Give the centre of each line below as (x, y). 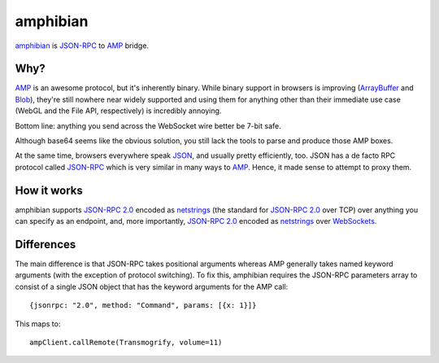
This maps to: (38, 324)
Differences (46, 244)
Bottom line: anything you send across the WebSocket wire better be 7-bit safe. (148, 125)
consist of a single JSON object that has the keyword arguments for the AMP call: (152, 286)
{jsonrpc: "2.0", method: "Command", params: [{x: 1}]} (143, 306)
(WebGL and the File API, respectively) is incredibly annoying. (118, 111)
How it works (49, 190)
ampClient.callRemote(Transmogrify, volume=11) (126, 342)
